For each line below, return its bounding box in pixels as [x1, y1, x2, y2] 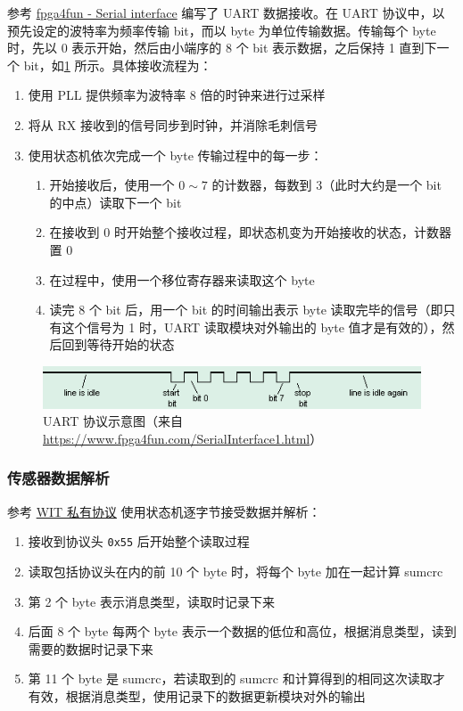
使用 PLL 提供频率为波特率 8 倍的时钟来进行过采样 [28, 86, 326, 104]
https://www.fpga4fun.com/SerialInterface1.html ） [43, 429, 323, 447]
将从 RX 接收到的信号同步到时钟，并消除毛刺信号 [28, 115, 318, 134]
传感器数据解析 [7, 467, 110, 489]
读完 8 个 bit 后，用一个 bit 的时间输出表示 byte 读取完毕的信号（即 [49, 300, 443, 319]
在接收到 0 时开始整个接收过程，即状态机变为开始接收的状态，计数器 [49, 223, 451, 241]
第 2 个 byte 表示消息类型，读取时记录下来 [28, 592, 275, 610]
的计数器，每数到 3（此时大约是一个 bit [211, 176, 442, 194]
